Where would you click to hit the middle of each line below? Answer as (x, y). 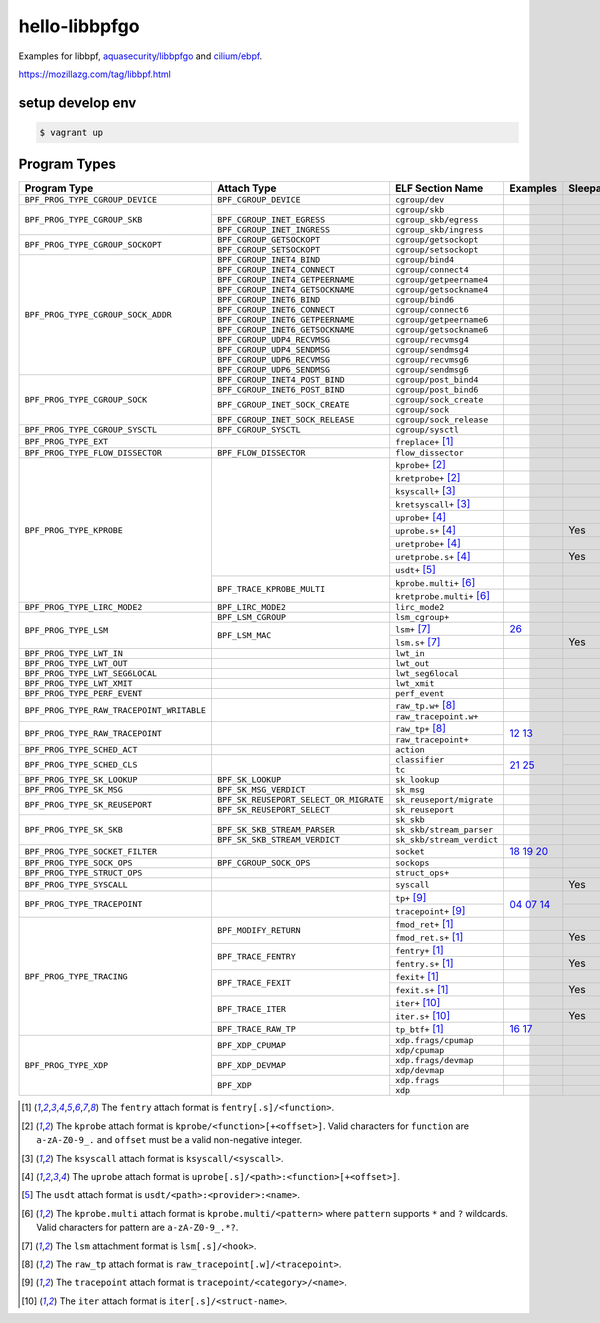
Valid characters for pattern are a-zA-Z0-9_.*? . (137, 1227)
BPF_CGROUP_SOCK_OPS (263, 863)
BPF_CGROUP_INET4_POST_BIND (280, 380)
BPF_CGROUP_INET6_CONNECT (275, 310)
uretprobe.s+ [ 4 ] (433, 557)
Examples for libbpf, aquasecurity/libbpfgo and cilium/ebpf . (140, 56)
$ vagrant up (71, 132)
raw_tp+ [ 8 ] (421, 728)
